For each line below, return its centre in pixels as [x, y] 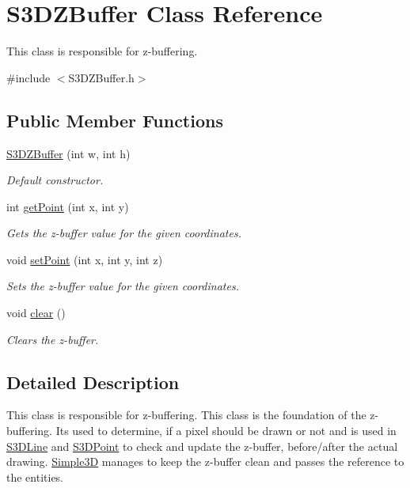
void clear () [36, 313]
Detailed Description [93, 382]
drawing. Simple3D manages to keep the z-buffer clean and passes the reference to [205, 462]
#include [28, 77]
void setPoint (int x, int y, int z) [85, 259]
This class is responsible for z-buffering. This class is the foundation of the [186, 415]
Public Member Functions [115, 120]
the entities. [35, 477]
